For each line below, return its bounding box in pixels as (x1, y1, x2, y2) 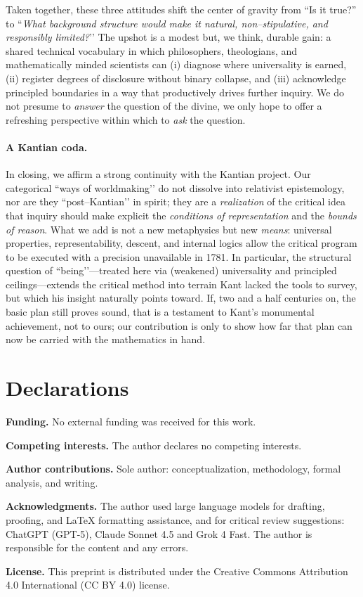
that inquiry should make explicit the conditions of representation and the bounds (6, 207, 357, 222)
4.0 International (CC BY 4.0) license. (6, 577, 170, 592)
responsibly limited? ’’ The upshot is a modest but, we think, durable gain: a (6, 30, 331, 44)
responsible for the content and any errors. (6, 540, 189, 555)
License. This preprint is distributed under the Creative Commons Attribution (6, 563, 348, 578)
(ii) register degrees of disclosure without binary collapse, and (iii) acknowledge (6, 70, 346, 85)
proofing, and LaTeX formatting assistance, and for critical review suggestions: (6, 512, 345, 527)
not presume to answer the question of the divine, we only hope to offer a (6, 98, 322, 113)
